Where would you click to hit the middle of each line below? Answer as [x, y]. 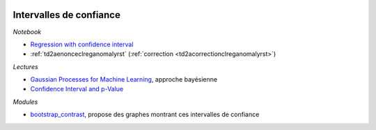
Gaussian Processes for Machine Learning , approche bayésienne [124, 80]
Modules [25, 102]
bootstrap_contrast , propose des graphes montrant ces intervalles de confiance [145, 115]
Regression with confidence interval [82, 44]
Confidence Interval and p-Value [77, 89]
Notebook [27, 32]
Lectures [25, 66]
